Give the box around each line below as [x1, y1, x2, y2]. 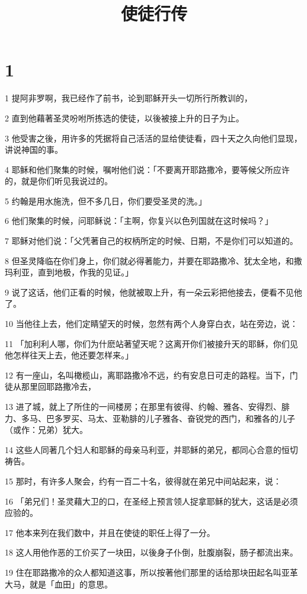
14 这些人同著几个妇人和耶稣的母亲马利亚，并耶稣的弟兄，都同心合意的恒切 [5, 443, 298, 455]
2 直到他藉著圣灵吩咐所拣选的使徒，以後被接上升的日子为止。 [5, 111, 244, 124]
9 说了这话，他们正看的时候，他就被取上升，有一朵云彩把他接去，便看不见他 [5, 285, 302, 298]
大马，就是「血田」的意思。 [5, 577, 113, 590]
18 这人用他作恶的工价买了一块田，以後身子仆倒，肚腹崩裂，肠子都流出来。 [5, 546, 298, 558]
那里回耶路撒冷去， [21, 380, 96, 393]
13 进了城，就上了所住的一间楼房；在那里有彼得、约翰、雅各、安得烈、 [5, 400, 282, 412]
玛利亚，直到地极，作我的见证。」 [5, 266, 133, 278]
